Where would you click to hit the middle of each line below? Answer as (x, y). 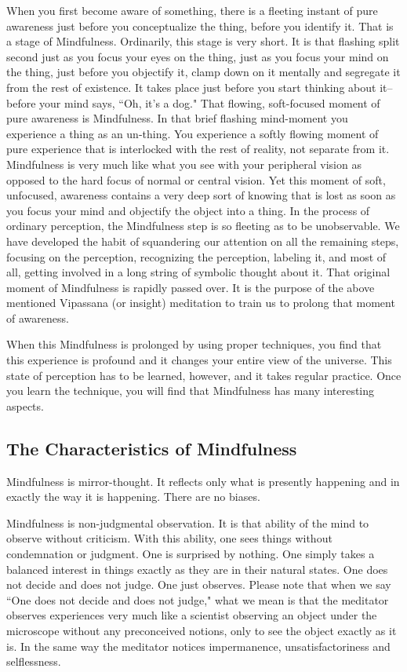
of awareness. (38, 318)
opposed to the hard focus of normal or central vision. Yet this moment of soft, (196, 179)
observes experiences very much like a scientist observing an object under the (192, 615)
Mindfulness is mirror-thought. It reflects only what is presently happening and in (203, 481)
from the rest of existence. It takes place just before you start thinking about (191, 87)
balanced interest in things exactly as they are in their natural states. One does (197, 569)
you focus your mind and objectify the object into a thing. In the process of (188, 210)
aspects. (25, 405)
